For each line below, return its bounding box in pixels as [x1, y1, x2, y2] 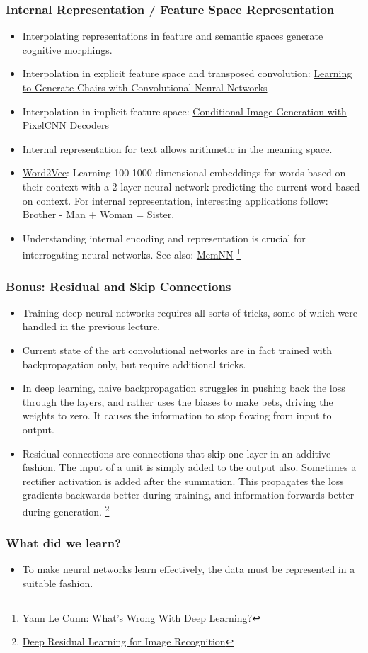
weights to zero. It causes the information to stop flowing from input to [22, 408, 332, 423]
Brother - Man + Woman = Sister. [22, 207, 175, 222]
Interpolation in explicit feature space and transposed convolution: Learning [22, 66, 352, 81]
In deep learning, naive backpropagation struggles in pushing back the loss [22, 380, 345, 395]
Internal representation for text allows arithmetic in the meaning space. [22, 141, 333, 156]
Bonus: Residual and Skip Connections [6, 277, 231, 295]
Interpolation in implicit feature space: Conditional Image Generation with [22, 103, 347, 118]
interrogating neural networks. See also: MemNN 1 [22, 245, 241, 261]
